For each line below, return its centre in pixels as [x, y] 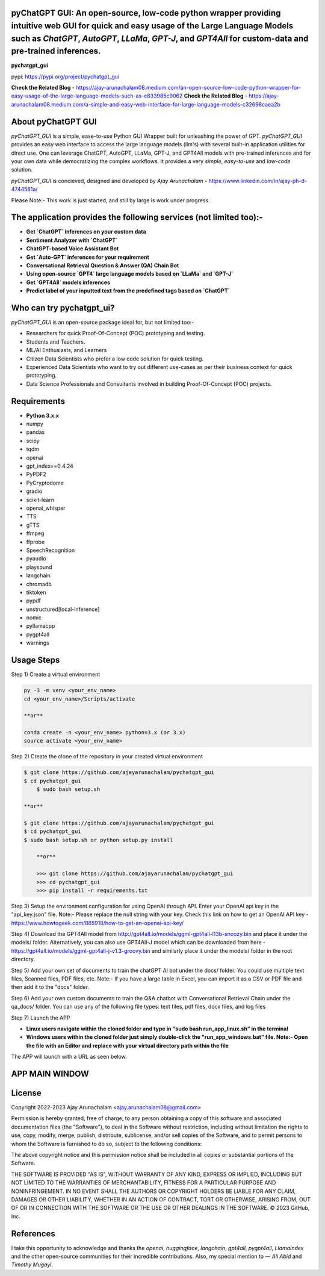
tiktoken [36, 592]
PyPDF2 [36, 474]
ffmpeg [35, 533]
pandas [36, 432]
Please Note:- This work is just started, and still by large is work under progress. [110, 200]
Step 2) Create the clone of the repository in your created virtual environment [107, 757]
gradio [34, 491]
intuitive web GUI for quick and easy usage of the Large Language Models [152, 26]
